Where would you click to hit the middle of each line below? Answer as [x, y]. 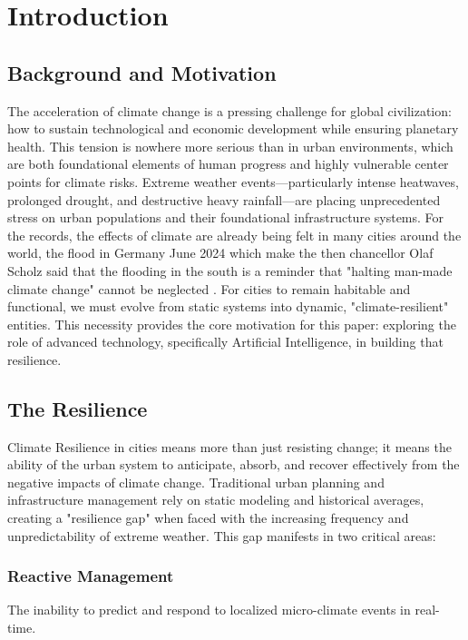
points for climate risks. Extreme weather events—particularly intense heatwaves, [233, 181]
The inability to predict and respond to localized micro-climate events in [209, 610]
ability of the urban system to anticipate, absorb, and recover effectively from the [234, 464]
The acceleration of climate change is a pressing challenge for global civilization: [229, 110]
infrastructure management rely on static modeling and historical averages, [216, 500]
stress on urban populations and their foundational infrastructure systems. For [226, 217]
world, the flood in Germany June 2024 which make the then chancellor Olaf [220, 253]
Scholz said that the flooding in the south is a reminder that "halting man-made [230, 270]
